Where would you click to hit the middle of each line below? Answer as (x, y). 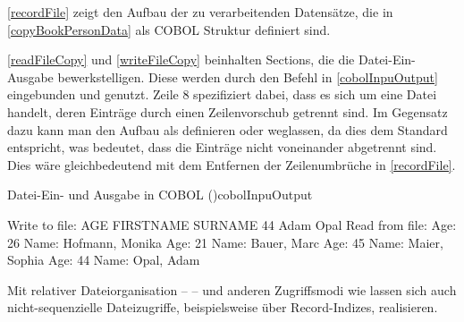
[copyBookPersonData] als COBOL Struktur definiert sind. (169, 29)
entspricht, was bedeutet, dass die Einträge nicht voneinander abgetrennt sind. (222, 147)
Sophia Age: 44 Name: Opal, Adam (104, 260)
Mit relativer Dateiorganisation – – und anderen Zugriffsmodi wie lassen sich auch (232, 289)
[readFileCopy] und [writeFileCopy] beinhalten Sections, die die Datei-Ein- (211, 59)
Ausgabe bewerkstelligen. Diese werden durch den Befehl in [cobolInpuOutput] (223, 76)
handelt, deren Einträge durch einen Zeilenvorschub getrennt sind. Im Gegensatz (228, 111)
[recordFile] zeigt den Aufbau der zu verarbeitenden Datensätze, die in (200, 12)
